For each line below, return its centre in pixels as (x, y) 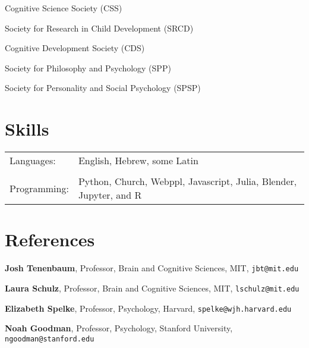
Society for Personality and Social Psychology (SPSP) (103, 88)
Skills (27, 129)
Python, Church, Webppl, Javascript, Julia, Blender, (187, 181)
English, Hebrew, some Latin (138, 161)
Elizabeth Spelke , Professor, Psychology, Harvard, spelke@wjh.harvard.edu (148, 308)
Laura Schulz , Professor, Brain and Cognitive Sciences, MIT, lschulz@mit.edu (152, 288)
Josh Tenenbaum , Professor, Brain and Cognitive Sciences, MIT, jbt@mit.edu (152, 268)
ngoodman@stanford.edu (50, 339)
